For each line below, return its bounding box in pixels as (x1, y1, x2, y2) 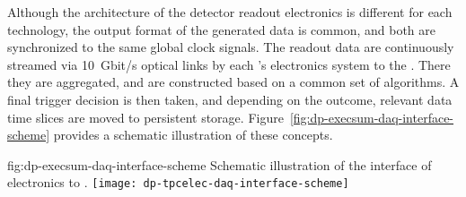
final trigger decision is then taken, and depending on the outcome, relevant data (7, 90, 453, 108)
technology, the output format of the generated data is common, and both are (7, 20, 435, 39)
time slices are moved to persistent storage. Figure (7, 107, 284, 126)
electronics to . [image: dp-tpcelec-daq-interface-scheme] (7, 173, 349, 192)
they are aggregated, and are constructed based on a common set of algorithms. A (7, 73, 460, 91)
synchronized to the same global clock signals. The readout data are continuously (7, 38, 454, 56)
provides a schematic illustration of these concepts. (53, 125, 333, 144)
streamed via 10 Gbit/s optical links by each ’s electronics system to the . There (7, 55, 451, 73)
